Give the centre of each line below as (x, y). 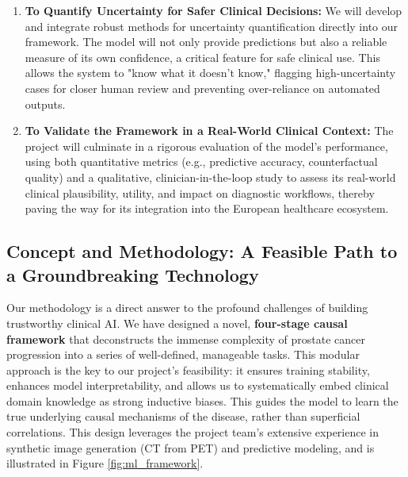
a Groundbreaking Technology (133, 274)
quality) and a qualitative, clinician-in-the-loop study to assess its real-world (210, 177)
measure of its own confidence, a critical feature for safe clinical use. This (202, 57)
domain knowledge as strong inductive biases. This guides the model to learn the (202, 400)
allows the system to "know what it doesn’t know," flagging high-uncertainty (210, 73)
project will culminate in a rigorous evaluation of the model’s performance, (206, 146)
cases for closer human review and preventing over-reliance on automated (202, 88)
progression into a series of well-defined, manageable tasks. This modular (183, 354)
